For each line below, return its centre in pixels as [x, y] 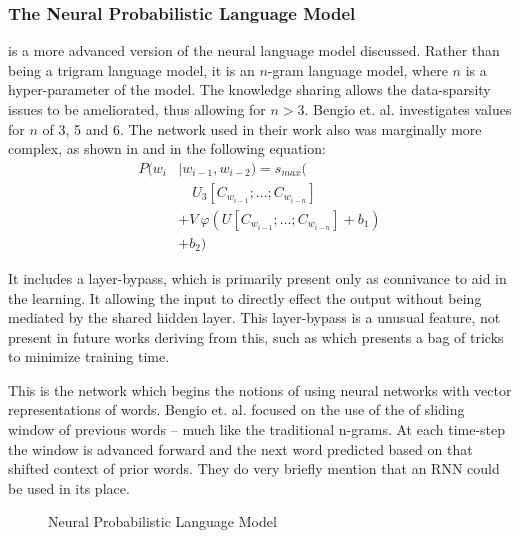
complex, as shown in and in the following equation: [167, 148]
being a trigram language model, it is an [131, 69]
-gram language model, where [357, 69]
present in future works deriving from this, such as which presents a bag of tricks [256, 336]
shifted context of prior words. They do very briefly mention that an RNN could [254, 468]
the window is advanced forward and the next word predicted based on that [240, 448]
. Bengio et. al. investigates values [408, 109]
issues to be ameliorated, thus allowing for [137, 109]
